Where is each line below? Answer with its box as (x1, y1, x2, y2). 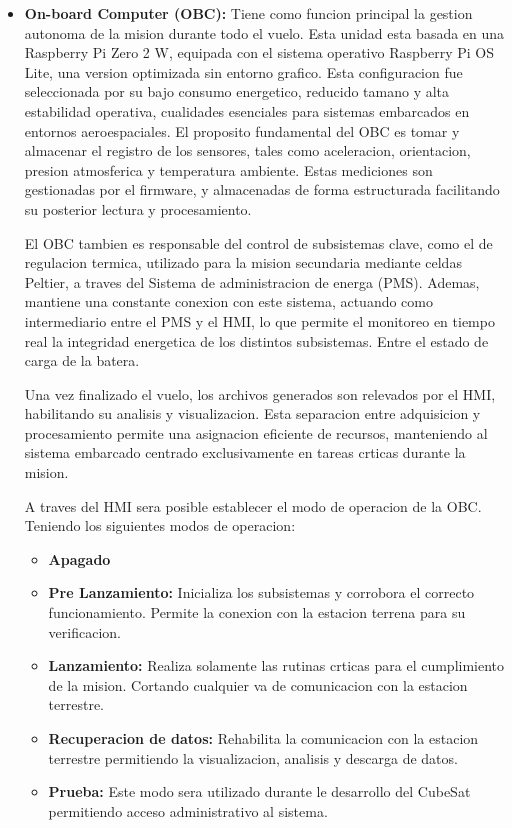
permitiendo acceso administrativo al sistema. (48, 800, 328, 821)
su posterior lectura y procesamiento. (24, 198, 252, 219)
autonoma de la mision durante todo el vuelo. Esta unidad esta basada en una (24, 22, 505, 43)
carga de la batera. (24, 350, 140, 371)
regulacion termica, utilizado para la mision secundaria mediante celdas (24, 252, 462, 273)
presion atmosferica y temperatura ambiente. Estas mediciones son (24, 159, 433, 180)
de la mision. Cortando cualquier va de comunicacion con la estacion (48, 674, 468, 695)
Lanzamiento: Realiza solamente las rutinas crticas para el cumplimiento (48, 655, 505, 676)
